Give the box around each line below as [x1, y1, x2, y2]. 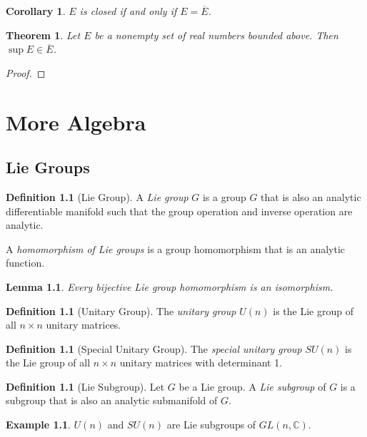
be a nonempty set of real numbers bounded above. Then [94, 27, 338, 42]
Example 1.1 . [6, 417, 71, 432]
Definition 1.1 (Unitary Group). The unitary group [6, 303, 236, 318]
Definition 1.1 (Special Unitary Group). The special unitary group [6, 341, 302, 356]
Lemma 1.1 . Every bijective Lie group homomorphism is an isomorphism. [6, 279, 333, 294]
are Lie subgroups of [166, 417, 256, 432]
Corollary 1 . [6, 4, 66, 18]
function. [6, 255, 45, 270]
